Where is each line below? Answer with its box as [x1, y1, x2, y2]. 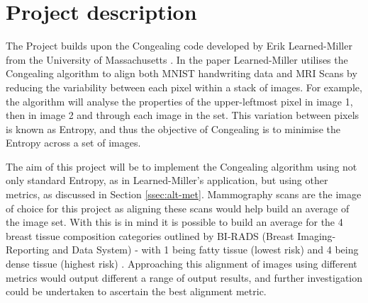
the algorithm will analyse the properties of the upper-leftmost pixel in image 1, [6, 93, 353, 108]
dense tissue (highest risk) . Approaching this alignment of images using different [6, 256, 357, 271]
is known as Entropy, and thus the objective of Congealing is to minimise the [6, 121, 340, 136]
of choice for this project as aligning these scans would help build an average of [6, 200, 350, 215]
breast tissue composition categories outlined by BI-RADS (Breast [6, 228, 294, 243]
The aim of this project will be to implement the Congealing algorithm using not [6, 159, 357, 173]
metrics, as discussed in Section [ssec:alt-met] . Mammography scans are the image [6, 187, 362, 202]
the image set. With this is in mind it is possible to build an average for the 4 [6, 215, 343, 229]
